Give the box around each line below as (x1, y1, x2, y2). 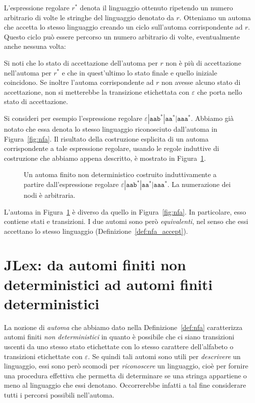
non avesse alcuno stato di (161, 77, 241, 87)
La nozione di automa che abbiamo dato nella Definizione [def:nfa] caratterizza (4, 322, 243, 332)
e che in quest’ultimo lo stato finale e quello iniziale (62, 67, 218, 77)
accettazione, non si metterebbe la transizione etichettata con (4, 86, 189, 97)
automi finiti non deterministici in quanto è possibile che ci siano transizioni (4, 331, 234, 342)
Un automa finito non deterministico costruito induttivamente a (24, 169, 217, 180)
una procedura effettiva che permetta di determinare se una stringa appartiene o (4, 370, 247, 380)
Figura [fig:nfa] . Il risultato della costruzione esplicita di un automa (4, 133, 209, 144)
